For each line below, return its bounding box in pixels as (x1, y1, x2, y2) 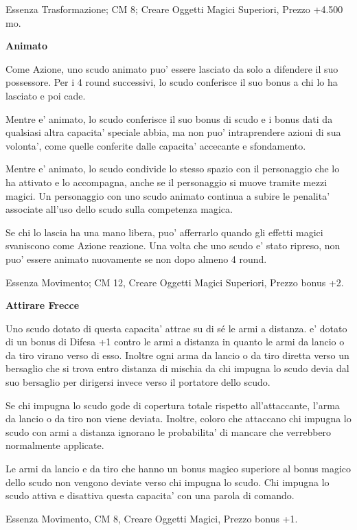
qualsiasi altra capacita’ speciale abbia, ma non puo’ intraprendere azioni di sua (5, 125, 341, 139)
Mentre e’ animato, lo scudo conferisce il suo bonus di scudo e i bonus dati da (5, 111, 333, 126)
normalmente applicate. (5, 438, 104, 452)
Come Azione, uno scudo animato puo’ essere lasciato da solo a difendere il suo (5, 61, 338, 76)
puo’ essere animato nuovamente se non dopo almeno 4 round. (5, 251, 267, 266)
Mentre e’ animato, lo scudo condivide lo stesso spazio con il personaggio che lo (5, 161, 340, 176)
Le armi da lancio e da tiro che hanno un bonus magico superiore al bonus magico (5, 461, 352, 476)
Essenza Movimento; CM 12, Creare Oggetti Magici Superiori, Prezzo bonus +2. (5, 275, 344, 289)
